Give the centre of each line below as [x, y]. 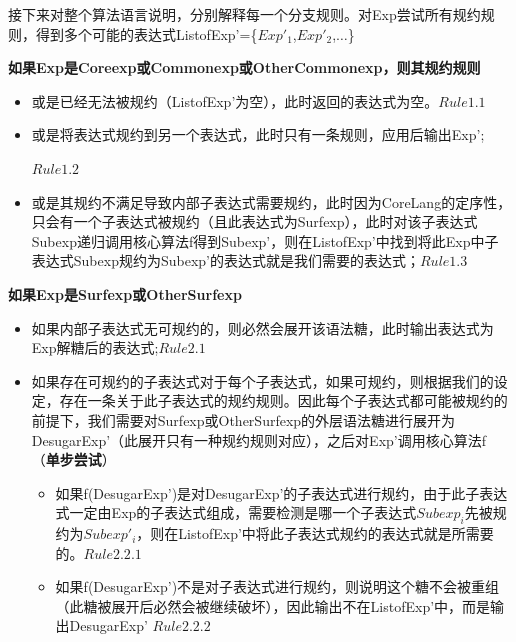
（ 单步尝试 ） [73, 459]
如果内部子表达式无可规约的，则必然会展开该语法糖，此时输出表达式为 [262, 327]
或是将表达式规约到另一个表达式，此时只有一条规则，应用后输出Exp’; [258, 134]
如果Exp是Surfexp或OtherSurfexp [125, 293]
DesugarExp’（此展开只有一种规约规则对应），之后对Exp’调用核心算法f [258, 439]
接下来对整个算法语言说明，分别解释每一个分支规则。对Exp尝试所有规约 [244, 14]
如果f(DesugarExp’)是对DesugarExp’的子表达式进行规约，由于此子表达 [281, 492]
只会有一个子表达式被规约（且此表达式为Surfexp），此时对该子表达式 [254, 221]
